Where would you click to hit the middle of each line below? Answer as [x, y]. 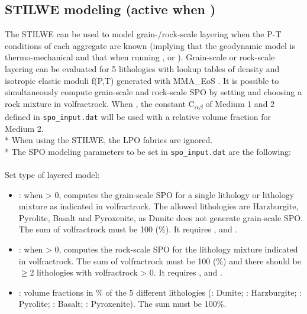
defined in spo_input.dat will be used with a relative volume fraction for [138, 116]
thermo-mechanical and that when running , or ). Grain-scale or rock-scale [140, 57]
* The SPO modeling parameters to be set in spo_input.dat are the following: [148, 151]
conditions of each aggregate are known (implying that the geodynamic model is [150, 45]
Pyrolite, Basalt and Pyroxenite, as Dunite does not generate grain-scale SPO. [161, 217]
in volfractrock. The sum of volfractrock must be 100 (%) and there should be [160, 260]
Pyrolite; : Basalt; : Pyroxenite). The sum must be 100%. [122, 304]
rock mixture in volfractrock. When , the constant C [100, 103]
